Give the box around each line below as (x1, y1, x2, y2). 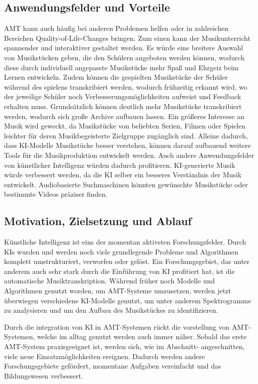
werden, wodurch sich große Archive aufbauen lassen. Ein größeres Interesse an (4, 111, 245, 121)
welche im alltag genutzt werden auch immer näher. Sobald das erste (37, 331, 247, 342)
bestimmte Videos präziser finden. (4, 189, 108, 199)
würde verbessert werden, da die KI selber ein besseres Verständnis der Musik (4, 169, 242, 180)
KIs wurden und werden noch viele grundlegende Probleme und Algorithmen (4, 246, 239, 256)
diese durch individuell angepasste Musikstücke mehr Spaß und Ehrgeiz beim (4, 62, 239, 72)
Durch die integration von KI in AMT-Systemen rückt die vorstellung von (4, 321, 230, 332)
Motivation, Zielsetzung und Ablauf (4, 213, 192, 229)
